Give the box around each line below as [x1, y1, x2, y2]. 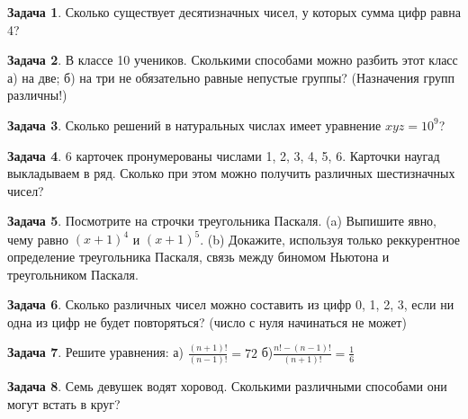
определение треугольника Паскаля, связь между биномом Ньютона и [7, 247, 390, 266]
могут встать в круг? [7, 394, 121, 413]
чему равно [7, 229, 69, 248]
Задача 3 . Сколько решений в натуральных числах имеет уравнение [7, 115, 382, 134]
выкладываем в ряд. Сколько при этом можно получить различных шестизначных [7, 164, 455, 183]
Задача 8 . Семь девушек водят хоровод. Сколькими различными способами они [7, 377, 447, 396]
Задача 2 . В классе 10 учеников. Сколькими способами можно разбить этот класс [7, 50, 458, 69]
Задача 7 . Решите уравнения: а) [7, 343, 184, 361]
